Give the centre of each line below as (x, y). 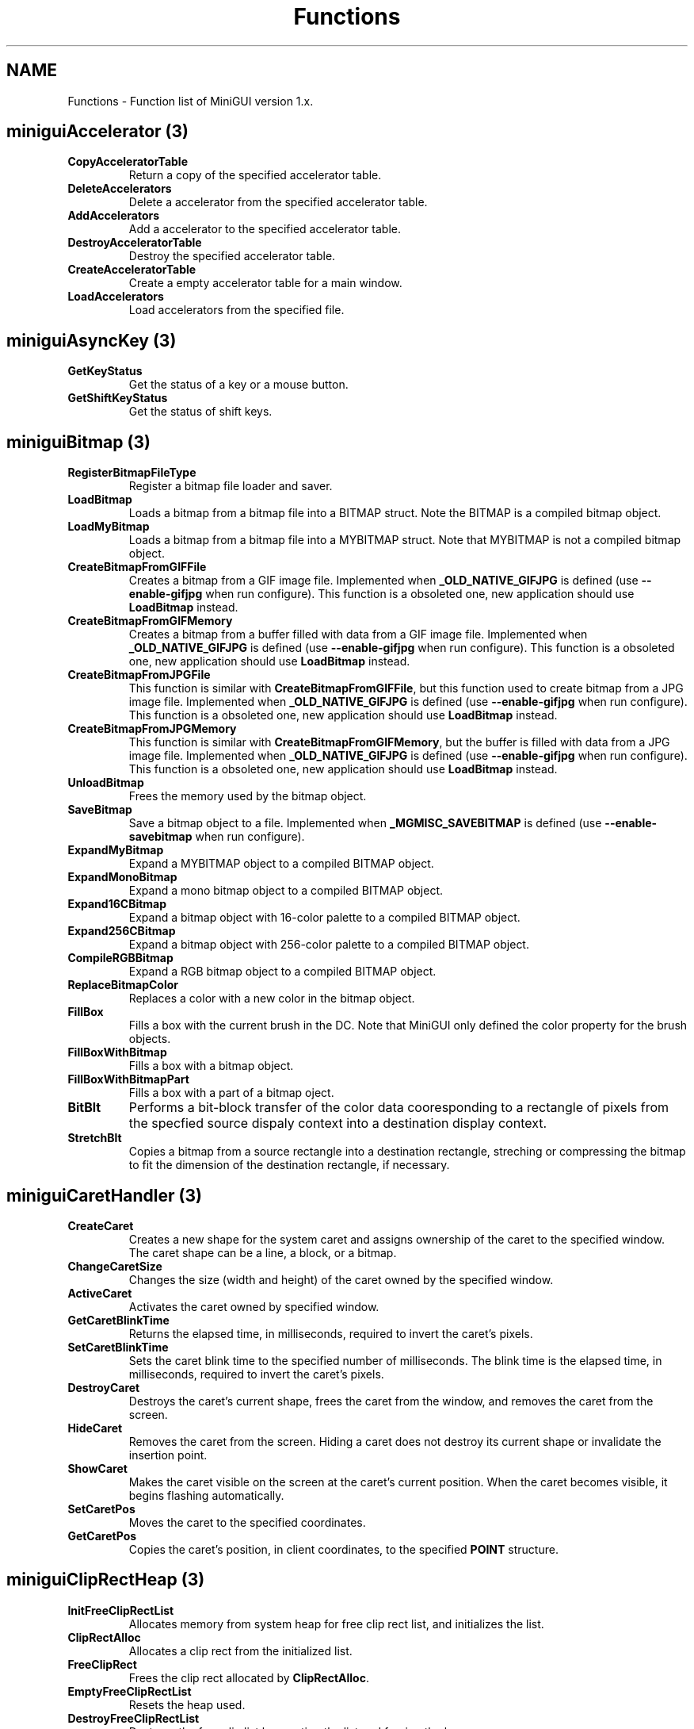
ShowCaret (97, 1468)
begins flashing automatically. (206, 1495)
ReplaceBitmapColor (123, 985)
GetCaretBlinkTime (118, 1320)
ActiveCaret (100, 1293)
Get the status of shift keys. (200, 412)
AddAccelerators (114, 216)
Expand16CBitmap (117, 904)
